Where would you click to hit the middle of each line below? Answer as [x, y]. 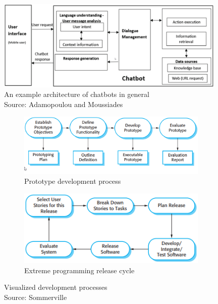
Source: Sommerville [36, 297]
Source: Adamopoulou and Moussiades [64, 104]
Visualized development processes [56, 287]
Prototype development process [73, 181]
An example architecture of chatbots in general [77, 94]
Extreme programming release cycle [79, 270]
